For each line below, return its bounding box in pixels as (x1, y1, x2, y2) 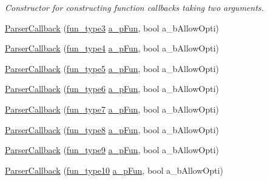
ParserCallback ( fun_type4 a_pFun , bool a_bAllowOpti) (5, 42, 219, 54)
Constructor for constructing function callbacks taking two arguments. (5, 1, 264, 13)
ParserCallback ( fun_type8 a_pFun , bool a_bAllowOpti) (5, 123, 219, 136)
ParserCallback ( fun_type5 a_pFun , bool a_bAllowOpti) (5, 62, 219, 74)
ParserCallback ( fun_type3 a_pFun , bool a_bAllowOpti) (5, 21, 219, 34)
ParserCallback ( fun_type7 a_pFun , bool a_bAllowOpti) (5, 102, 219, 115)
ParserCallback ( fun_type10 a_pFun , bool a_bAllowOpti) (5, 163, 223, 176)
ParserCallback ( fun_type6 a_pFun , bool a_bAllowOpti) (5, 82, 219, 95)
